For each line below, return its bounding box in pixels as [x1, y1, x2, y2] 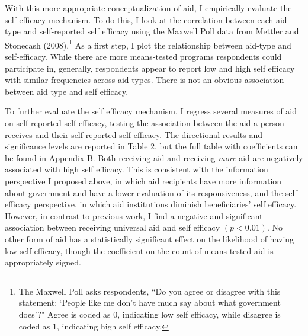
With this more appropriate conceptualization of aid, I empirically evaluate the [5, 2, 292, 14]
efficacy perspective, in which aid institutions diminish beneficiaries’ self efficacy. [5, 198, 297, 210]
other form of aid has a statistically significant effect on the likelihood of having [5, 232, 294, 245]
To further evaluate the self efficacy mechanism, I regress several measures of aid [5, 105, 297, 117]
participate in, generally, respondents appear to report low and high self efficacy [5, 62, 295, 74]
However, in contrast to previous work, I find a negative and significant [5, 209, 263, 222]
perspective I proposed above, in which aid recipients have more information [5, 174, 282, 187]
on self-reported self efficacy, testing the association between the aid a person [5, 117, 284, 129]
